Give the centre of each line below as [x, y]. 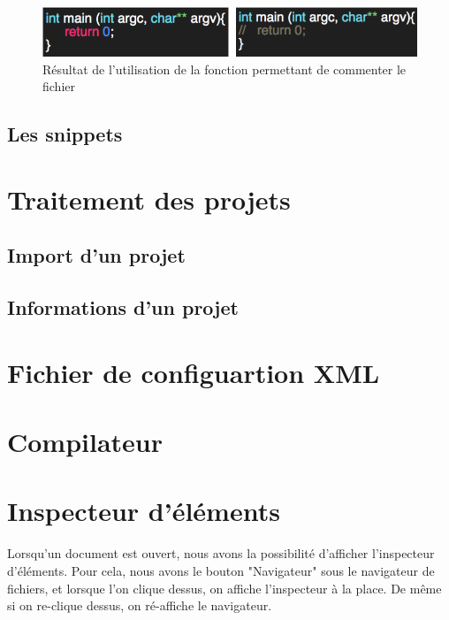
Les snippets [65, 134]
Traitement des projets [149, 199]
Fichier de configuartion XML [194, 372]
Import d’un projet [96, 255]
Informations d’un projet [123, 307]
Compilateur [85, 442]
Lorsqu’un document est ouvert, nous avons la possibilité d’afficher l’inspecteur [221, 553]
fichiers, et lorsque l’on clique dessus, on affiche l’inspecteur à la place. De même [224, 588]
